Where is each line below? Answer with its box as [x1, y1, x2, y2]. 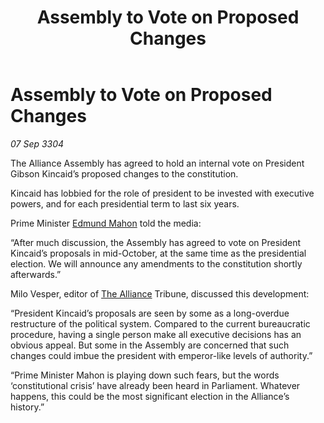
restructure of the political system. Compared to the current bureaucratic [10, 317, 311, 330]
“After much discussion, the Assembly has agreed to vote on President [10, 236, 302, 248]
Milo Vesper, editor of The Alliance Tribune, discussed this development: [10, 287, 310, 300]
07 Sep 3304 [10, 137, 65, 150]
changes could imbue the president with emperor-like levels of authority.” [10, 349, 313, 361]
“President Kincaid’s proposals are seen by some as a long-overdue [10, 307, 290, 319]
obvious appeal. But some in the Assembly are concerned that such [10, 339, 290, 351]
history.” [10, 401, 45, 413]
